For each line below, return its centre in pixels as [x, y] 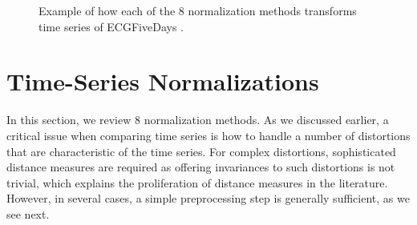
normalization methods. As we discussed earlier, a [266, 120]
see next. [28, 213]
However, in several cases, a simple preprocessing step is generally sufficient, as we [208, 198]
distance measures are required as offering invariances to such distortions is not [201, 167]
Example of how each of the [107, 10]
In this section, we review [69, 120]
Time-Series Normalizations [163, 81]
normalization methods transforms [272, 10]
